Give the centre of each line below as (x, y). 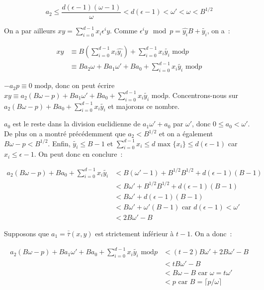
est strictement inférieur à (134, 233)
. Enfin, (59, 143)
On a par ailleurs (30, 31)
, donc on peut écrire (83, 85)
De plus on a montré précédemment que (65, 133)
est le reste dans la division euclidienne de (77, 124)
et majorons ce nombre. (144, 106)
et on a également (186, 133)
